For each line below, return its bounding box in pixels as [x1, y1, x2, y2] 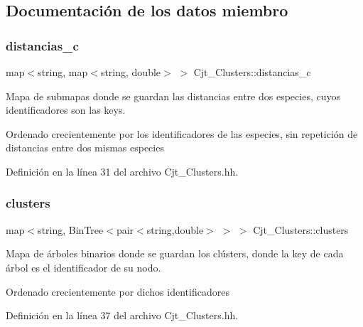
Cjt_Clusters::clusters [253, 222, 349, 237]
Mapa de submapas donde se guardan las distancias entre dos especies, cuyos [6, 88, 340, 103]
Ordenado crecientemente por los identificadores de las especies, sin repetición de [6, 126, 358, 141]
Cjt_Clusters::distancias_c [193, 65, 311, 79]
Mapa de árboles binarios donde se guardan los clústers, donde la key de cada [6, 246, 344, 261]
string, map [38, 65, 88, 79]
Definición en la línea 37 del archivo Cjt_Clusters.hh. [6, 308, 239, 323]
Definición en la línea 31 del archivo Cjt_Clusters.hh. [6, 163, 239, 178]
